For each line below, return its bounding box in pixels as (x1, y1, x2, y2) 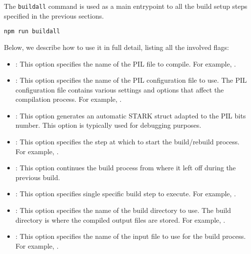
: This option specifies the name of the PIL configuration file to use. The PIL (15, 75, 247, 85)
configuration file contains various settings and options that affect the (15, 84, 224, 94)
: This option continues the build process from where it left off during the (15, 162, 236, 173)
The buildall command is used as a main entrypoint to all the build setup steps (4, 1, 248, 11)
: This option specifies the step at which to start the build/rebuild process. (15, 137, 240, 147)
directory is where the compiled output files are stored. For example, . (15, 214, 226, 225)
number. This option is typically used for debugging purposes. (15, 120, 202, 130)
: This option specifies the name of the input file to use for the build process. (15, 231, 246, 241)
